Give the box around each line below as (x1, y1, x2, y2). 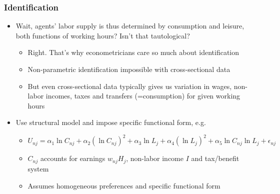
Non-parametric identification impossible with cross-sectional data (27, 64, 230, 74)
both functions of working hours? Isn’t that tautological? (15, 30, 190, 40)
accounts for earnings (40, 153, 105, 163)
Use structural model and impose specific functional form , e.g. (15, 117, 206, 127)
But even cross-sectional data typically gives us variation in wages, (27, 80, 232, 91)
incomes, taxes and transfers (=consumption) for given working (45, 90, 240, 101)
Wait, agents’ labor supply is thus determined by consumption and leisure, (15, 20, 244, 31)
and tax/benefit (191, 153, 239, 163)
